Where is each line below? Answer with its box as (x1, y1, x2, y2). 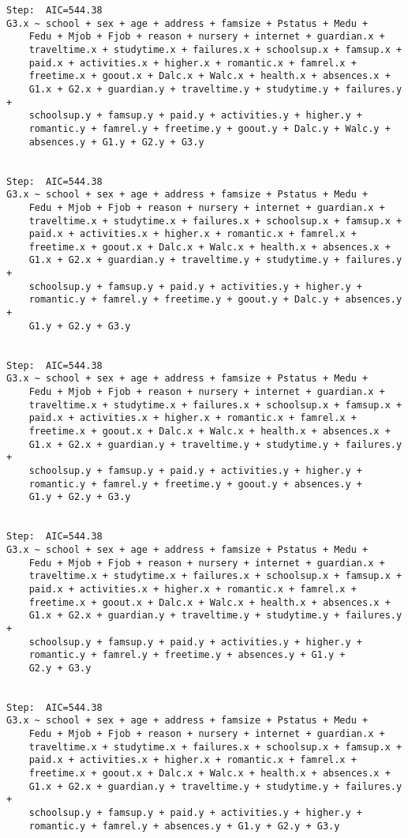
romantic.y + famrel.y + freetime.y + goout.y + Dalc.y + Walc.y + (28, 122, 391, 134)
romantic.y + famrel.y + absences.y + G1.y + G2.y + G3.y (28, 820, 340, 832)
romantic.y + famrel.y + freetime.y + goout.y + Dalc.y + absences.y (28, 294, 402, 306)
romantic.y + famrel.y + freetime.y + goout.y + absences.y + (28, 478, 363, 490)
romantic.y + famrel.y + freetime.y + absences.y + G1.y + (28, 649, 346, 661)
